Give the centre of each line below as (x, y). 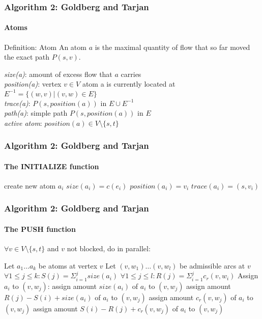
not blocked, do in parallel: (109, 248)
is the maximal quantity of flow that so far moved (172, 47)
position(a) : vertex (33, 84)
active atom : (23, 123)
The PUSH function (40, 229)
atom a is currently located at (129, 84)
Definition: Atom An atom (45, 47)
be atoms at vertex (68, 265)
